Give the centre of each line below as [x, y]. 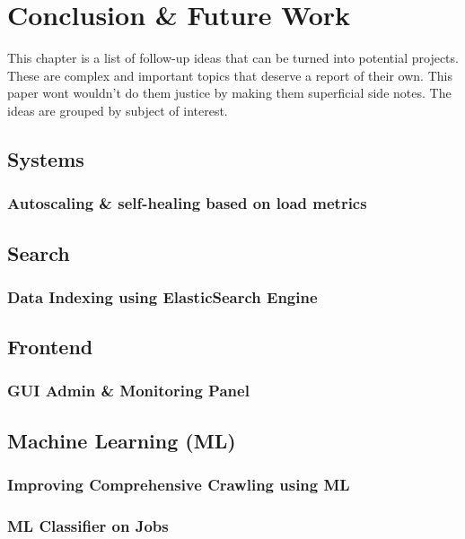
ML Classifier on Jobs [88, 525]
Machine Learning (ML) [122, 440]
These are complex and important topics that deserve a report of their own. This [230, 75]
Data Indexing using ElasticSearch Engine [162, 296]
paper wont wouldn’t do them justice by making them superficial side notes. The [229, 93]
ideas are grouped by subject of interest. [118, 110]
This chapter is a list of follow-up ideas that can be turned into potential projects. [233, 58]
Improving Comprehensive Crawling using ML [179, 485]
